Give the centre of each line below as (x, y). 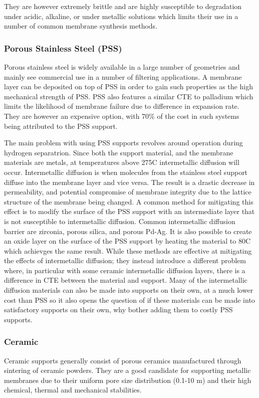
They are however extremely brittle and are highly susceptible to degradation (123, 6)
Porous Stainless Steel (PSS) (63, 48)
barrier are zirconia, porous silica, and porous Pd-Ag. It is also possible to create (128, 231)
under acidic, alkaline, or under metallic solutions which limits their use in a (121, 16)
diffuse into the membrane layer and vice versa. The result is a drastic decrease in (129, 182)
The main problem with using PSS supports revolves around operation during (123, 143)
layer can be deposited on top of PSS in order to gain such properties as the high (128, 86)
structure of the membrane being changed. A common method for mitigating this (129, 201)
